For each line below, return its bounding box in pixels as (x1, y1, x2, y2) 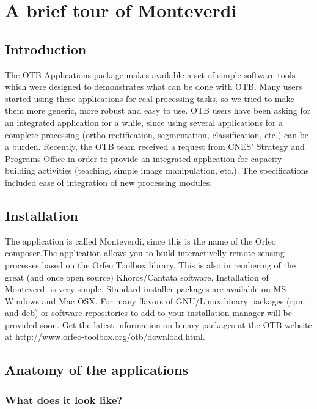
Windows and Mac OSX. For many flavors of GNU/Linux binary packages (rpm (5, 294, 305, 307)
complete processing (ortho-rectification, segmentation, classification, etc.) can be (5, 128, 309, 141)
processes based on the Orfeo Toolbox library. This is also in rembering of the (5, 258, 296, 271)
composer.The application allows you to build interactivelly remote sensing (5, 246, 285, 259)
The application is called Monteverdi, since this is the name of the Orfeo (5, 234, 276, 247)
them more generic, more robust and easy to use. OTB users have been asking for (5, 104, 311, 117)
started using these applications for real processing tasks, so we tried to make (5, 92, 294, 105)
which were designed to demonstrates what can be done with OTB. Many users (5, 80, 302, 93)
